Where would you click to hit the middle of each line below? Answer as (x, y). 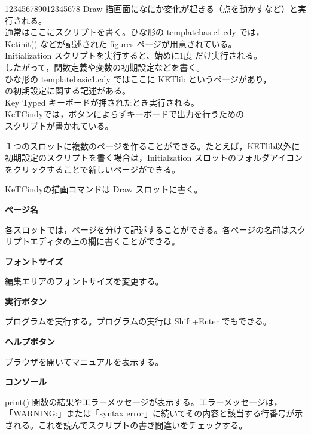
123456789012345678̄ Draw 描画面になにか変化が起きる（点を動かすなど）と (151, 8)
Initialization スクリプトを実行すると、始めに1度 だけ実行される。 (133, 55)
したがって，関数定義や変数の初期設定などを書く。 (105, 67)
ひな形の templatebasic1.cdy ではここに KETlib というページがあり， (138, 79)
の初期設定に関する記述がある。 (68, 91)
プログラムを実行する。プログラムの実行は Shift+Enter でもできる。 (138, 321)
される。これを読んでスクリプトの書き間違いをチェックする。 (126, 425)
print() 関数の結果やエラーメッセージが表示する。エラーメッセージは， (144, 401)
